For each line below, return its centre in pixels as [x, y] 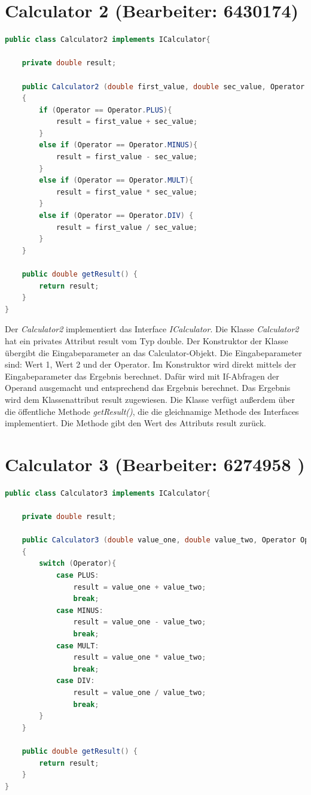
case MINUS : [80, 610]
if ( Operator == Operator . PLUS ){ [106, 110]
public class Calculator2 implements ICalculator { [108, 40]
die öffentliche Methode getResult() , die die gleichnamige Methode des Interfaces [152, 411]
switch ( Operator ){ [78, 564]
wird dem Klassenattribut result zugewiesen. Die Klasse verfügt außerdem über [150, 399]
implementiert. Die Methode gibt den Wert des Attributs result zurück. [135, 423]
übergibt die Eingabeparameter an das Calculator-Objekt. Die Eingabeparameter [153, 352]
